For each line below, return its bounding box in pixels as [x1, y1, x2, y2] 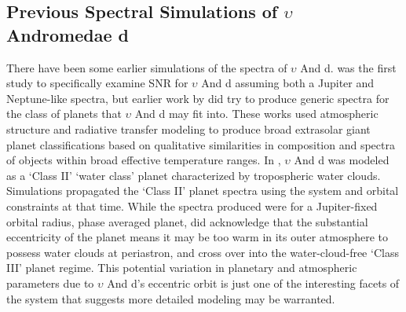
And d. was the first [300, 59, 397, 75]
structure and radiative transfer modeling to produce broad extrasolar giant [6, 120, 371, 137]
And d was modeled [294, 152, 390, 168]
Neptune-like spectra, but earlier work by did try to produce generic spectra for [6, 90, 390, 106]
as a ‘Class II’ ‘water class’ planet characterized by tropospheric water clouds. [6, 167, 381, 183]
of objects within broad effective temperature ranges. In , [6, 152, 281, 168]
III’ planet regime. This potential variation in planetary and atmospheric [6, 259, 357, 276]
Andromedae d [6, 22, 129, 46]
